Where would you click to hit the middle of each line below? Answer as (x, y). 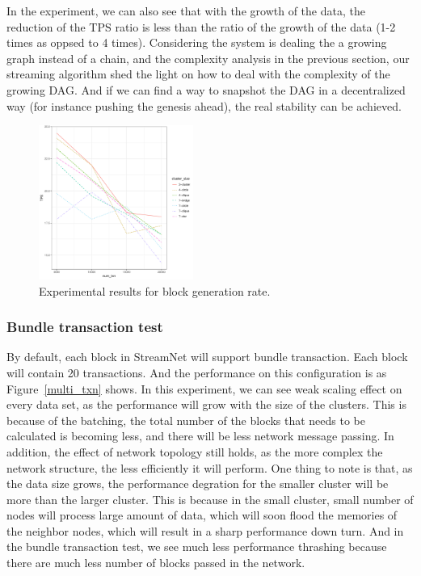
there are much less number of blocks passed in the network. (156, 563)
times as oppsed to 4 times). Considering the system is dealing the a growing (197, 42)
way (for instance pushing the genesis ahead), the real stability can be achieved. (204, 105)
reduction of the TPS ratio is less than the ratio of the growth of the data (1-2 (201, 26)
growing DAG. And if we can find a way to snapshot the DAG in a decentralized (206, 89)
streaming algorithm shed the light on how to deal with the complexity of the (198, 74)
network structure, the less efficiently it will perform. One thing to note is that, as (210, 467)
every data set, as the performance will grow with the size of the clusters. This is (206, 404)
